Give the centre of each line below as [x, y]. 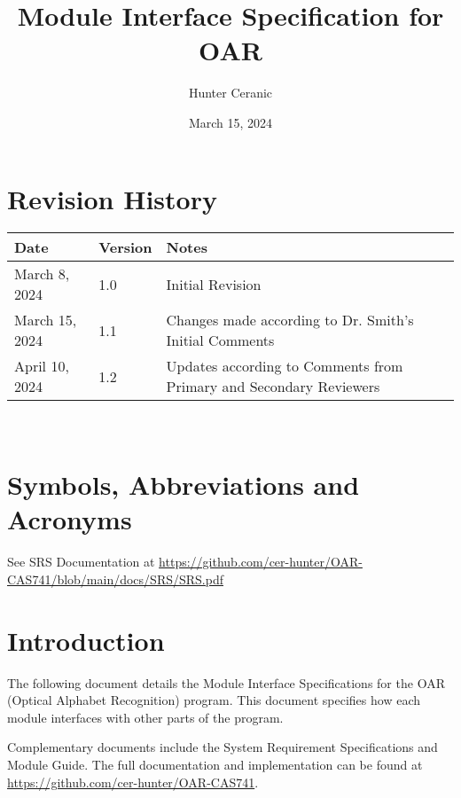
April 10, [42, 366]
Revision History [112, 198]
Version [125, 247]
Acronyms [70, 519]
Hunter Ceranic [230, 93]
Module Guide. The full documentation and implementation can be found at [215, 765]
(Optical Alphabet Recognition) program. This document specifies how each [214, 700]
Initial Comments [220, 340]
